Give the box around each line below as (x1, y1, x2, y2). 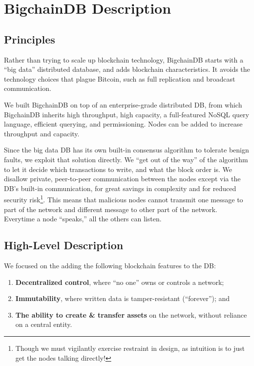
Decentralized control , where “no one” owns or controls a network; (15, 277, 224, 287)
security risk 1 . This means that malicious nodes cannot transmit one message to (4, 193, 243, 204)
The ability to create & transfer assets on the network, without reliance (15, 309, 247, 320)
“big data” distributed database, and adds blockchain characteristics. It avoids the (4, 64, 250, 74)
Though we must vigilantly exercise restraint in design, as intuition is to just (15, 343, 245, 353)
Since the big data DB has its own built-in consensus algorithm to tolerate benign (4, 145, 249, 155)
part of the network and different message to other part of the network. (4, 204, 217, 214)
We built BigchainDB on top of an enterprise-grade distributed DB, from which (4, 99, 242, 109)
